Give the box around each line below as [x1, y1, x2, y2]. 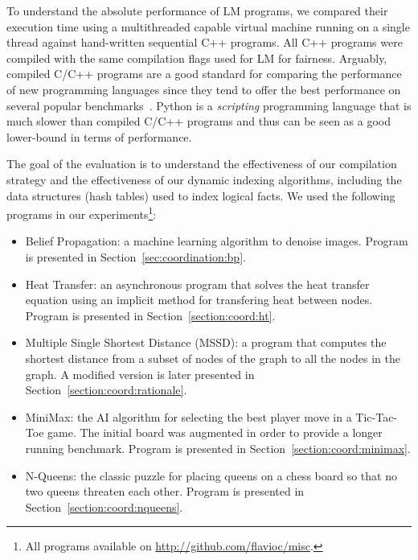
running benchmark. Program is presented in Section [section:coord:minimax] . [25, 439, 411, 456]
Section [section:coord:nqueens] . [25, 498, 183, 515]
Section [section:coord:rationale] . [25, 381, 187, 398]
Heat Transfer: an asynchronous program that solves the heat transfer [25, 275, 370, 292]
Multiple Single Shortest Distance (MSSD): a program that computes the [25, 334, 387, 351]
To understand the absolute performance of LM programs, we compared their [6, 2, 388, 19]
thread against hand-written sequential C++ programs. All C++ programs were [6, 34, 403, 51]
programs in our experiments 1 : [6, 204, 157, 222]
